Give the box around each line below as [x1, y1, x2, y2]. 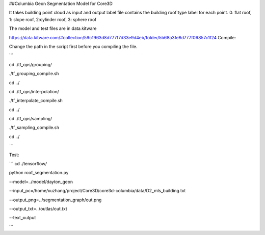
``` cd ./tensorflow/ [9, 161, 47, 167]
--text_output [9, 215, 36, 221]
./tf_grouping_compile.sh [9, 71, 59, 77]
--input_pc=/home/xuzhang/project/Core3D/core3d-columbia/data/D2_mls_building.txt [9, 188, 186, 194]
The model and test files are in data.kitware [9, 26, 97, 31]
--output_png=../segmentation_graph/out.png [9, 197, 102, 203]
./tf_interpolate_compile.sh [9, 98, 63, 104]
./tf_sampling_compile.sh [9, 125, 59, 131]
